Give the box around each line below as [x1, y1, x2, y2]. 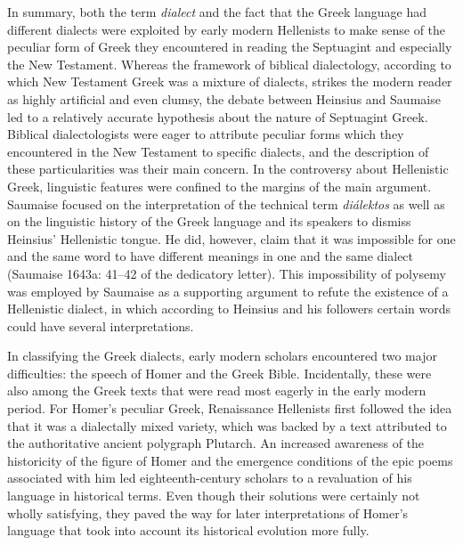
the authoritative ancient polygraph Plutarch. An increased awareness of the [7, 434, 425, 452]
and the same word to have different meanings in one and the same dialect [7, 247, 414, 265]
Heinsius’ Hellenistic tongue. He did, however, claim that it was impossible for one [7, 229, 456, 248]
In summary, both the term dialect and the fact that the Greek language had [7, 3, 426, 20]
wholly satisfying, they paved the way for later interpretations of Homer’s [7, 503, 409, 522]
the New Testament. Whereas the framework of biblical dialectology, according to [7, 54, 451, 73]
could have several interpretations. [7, 316, 194, 335]
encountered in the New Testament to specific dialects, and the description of [7, 142, 429, 160]
